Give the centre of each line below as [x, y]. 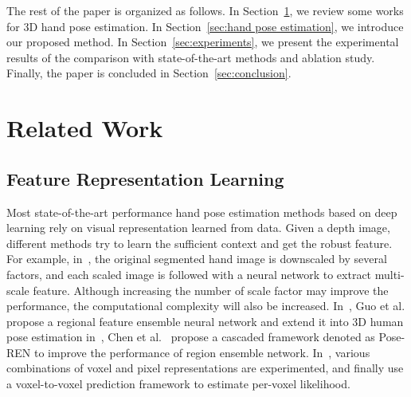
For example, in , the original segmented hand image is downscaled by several [197, 259]
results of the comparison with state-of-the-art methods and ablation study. [191, 57]
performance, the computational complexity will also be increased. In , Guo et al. [206, 306]
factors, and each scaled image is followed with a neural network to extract [189, 274]
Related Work [85, 128]
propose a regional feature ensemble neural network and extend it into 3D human [205, 321]
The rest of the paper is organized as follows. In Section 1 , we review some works [205, 10]
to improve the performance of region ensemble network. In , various [202, 352]
